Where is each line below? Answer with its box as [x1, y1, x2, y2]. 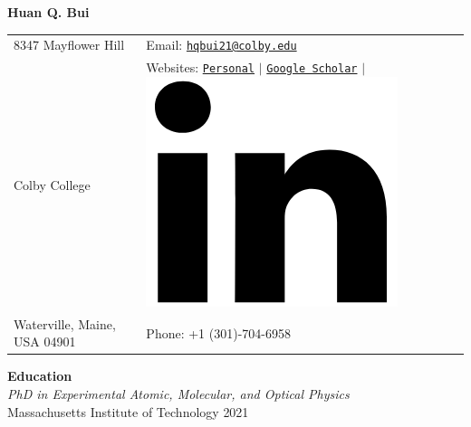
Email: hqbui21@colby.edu [146, 35, 297, 54]
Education [7, 366, 72, 385]
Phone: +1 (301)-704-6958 [146, 323, 292, 342]
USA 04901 [14, 332, 76, 351]
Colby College [14, 175, 91, 194]
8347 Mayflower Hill [14, 35, 125, 54]
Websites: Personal [146, 58, 255, 77]
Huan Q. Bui [7, 3, 90, 21]
